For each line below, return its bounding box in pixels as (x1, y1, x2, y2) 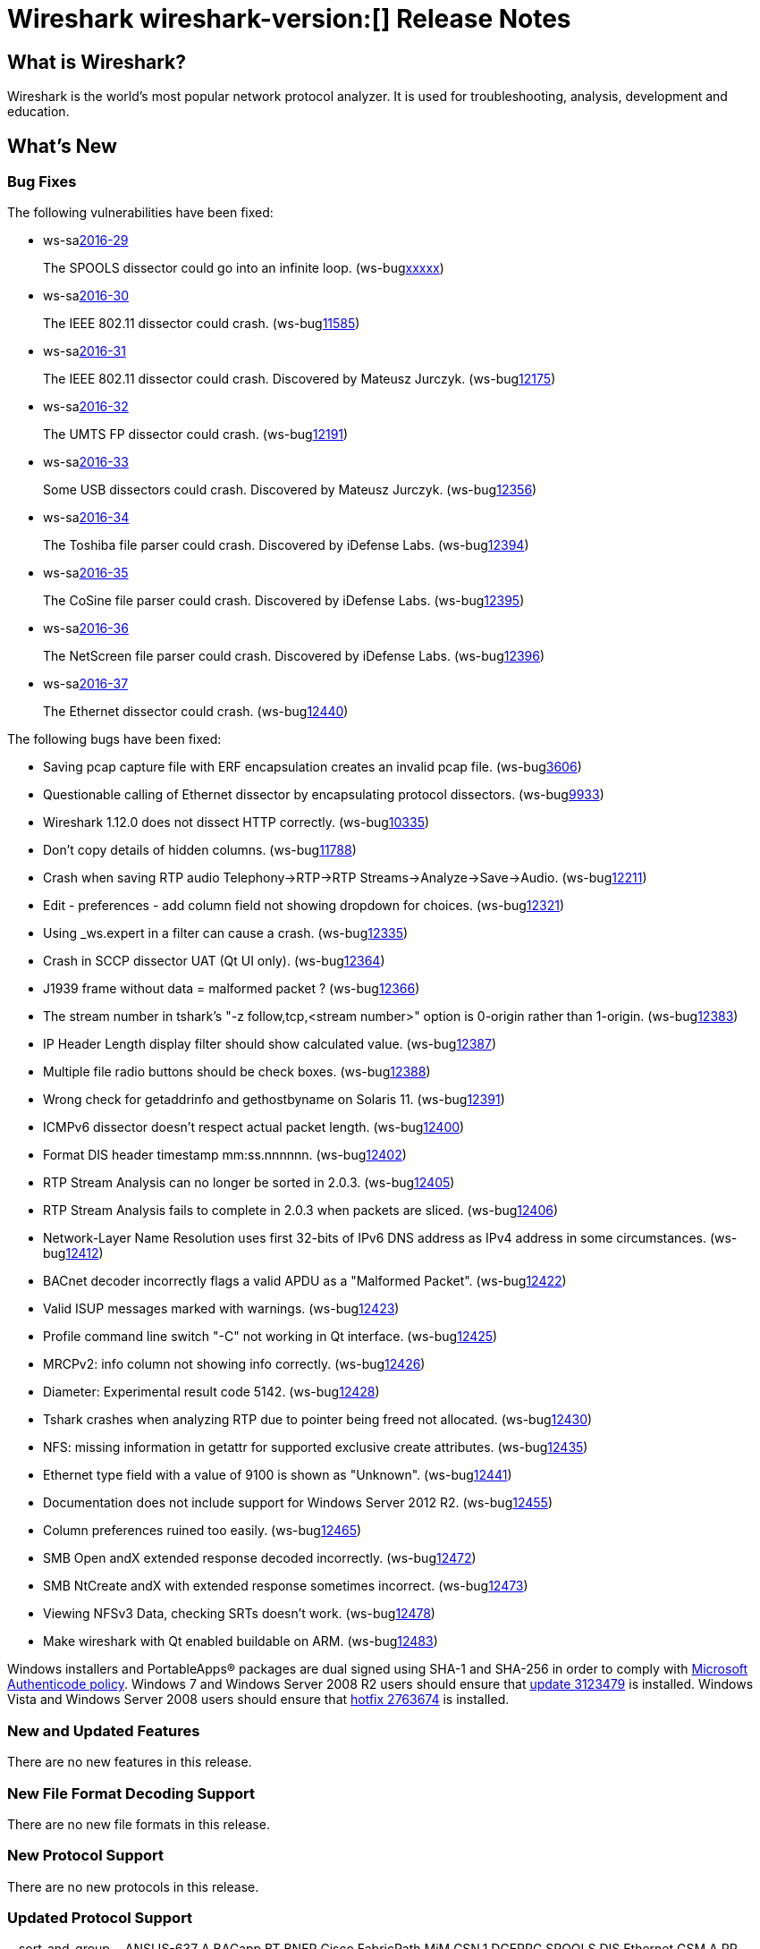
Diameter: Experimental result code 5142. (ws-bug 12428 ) (43, 1384, 380, 1400)
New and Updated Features (7, 1721, 200, 1740)
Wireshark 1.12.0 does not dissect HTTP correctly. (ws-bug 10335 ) (43, 814, 430, 831)
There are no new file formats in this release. (7, 1816, 270, 1832)
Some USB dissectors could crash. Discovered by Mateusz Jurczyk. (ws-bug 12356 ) (43, 482, 537, 498)
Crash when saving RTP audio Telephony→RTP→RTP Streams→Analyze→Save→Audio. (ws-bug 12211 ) (43, 870, 647, 886)
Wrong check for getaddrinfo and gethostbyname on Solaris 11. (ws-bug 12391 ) (43, 1092, 505, 1108)
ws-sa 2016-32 (43, 399, 129, 415)
